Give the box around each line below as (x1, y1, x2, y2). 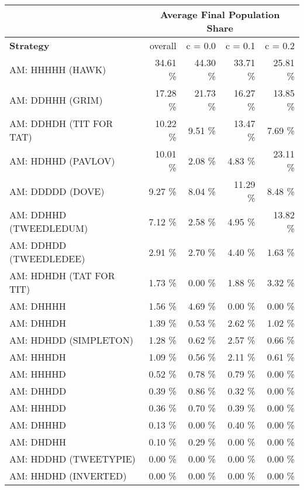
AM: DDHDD (9, 238, 67, 252)
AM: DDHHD (9, 208, 67, 221)
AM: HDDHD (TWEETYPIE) (9, 452, 136, 465)
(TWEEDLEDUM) (9, 221, 88, 235)
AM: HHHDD (9, 401, 66, 414)
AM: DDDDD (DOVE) (9, 184, 105, 198)
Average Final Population (160, 8, 280, 21)
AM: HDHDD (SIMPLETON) (9, 333, 134, 347)
